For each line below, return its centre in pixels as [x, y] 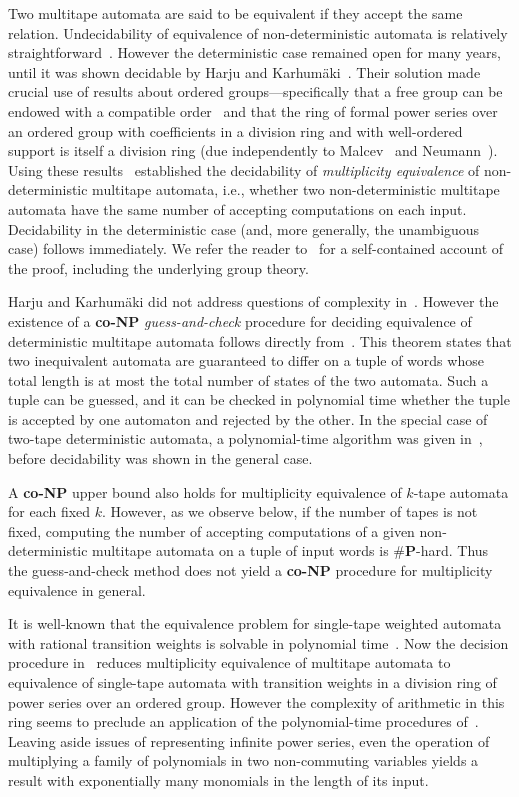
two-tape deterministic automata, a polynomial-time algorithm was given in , [245, 438]
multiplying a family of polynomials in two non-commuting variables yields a [243, 760]
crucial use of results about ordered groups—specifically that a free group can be [255, 91]
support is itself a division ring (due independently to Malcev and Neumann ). [253, 150]
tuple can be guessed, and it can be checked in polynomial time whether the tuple [259, 399]
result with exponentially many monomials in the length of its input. [218, 779]
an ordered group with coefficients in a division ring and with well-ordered [235, 130]
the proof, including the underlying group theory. [158, 267]
